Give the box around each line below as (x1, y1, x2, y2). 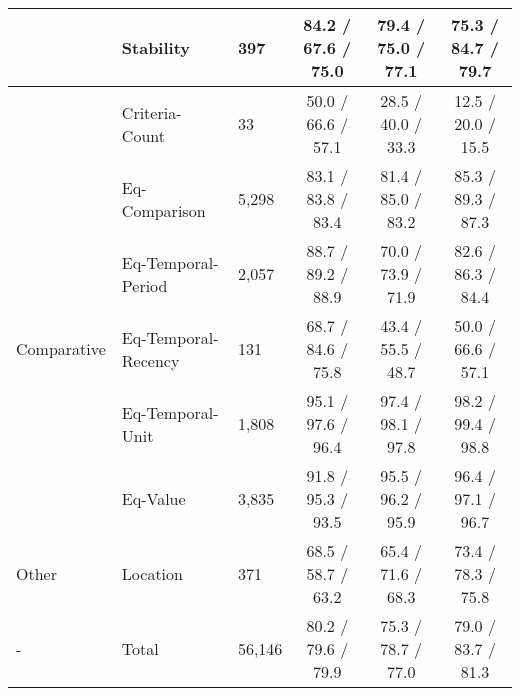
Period (121, 273, 168, 297)
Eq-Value (121, 487, 186, 510)
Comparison (121, 198, 206, 222)
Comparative (16, 337, 106, 360)
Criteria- (121, 100, 182, 124)
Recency (121, 348, 180, 372)
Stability (121, 36, 191, 59)
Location (121, 562, 183, 585)
